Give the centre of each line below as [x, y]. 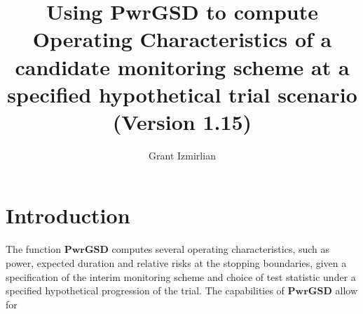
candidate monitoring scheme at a [182, 66]
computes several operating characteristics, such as [221, 249]
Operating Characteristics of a [182, 39]
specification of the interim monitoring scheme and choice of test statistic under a [181, 276]
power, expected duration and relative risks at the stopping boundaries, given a [176, 263]
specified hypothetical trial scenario [182, 94]
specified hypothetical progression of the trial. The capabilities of [145, 290]
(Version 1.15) [182, 121]
